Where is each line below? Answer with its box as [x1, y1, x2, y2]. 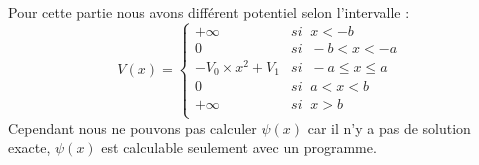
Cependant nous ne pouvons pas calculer [8, 117, 257, 138]
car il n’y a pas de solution [307, 117, 471, 138]
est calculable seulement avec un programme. [101, 137, 377, 158]
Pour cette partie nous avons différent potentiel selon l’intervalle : [8, 2, 410, 22]
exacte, [8, 137, 51, 158]
